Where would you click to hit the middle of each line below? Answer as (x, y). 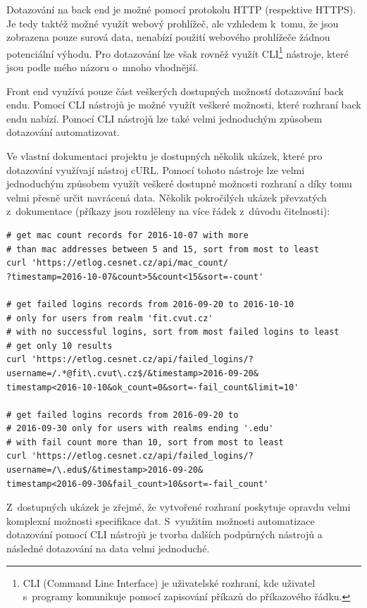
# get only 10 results (60, 346)
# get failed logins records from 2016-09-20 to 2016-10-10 (150, 304)
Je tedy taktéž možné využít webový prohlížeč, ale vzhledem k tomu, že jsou (173, 23)
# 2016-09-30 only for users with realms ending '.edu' (140, 429)
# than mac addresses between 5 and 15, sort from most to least (163, 249)
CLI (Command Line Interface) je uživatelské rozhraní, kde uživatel (169, 582)
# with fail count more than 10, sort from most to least (145, 442)
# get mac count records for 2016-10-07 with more (127, 235)
